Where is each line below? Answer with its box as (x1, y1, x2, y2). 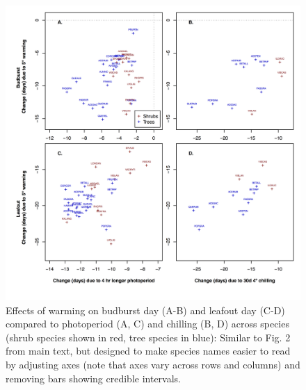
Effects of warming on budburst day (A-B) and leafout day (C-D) (6, 302, 285, 317)
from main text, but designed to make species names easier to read (6, 343, 291, 358)
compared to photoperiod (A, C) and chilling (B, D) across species (6, 316, 289, 331)
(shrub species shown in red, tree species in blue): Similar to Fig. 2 (6, 330, 291, 344)
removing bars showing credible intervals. (6, 371, 181, 385)
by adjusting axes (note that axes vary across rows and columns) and (6, 357, 300, 371)
